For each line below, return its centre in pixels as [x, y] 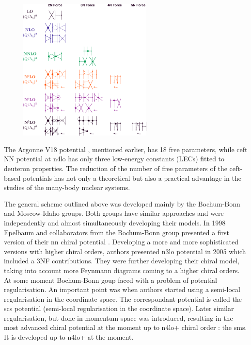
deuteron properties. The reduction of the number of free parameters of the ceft [122, 168]
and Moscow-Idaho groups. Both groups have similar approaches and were [114, 213]
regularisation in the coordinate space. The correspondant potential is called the [123, 299]
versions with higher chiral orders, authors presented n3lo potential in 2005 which [125, 251]
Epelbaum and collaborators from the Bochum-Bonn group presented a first [117, 232]
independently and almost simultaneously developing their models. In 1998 [115, 222]
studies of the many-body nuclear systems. [67, 187]
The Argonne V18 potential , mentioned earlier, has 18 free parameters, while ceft [126, 149]
